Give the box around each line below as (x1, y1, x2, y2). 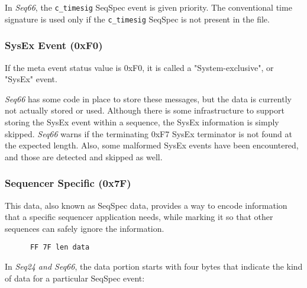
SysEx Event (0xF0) (5, 38, 103, 53)
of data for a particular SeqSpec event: (5, 271, 145, 284)
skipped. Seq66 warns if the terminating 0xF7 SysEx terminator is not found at (5, 127, 292, 140)
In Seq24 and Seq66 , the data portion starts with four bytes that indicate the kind (5, 260, 303, 272)
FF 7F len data (30, 243, 90, 252)
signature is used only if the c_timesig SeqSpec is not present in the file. (5, 12, 270, 25)
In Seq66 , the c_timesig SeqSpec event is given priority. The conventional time (5, 1, 292, 13)
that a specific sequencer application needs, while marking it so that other (5, 211, 273, 223)
